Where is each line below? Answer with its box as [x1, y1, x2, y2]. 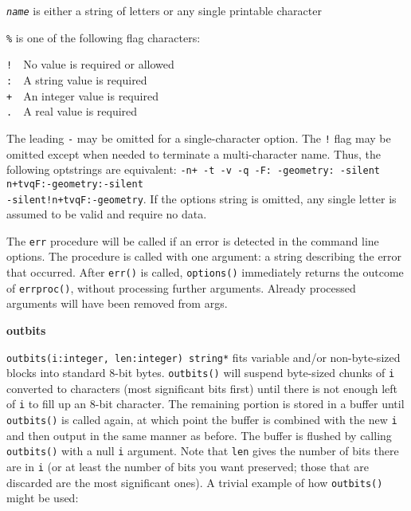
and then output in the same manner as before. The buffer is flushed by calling [6, 426, 392, 443]
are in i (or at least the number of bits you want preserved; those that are [6, 458, 369, 474]
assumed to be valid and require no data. [6, 206, 207, 222]
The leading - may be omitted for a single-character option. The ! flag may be [6, 129, 391, 146]
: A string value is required [6, 71, 147, 88]
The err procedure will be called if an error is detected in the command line [6, 232, 379, 249]
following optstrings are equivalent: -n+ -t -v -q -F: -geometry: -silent [6, 161, 380, 178]
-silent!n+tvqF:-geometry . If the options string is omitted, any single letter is [6, 190, 397, 206]
